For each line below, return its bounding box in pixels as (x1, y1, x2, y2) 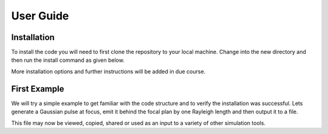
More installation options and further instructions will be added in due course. (11, 67, 206, 75)
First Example (11, 84, 64, 94)
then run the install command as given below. (11, 56, 125, 64)
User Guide (11, 9, 69, 22)
